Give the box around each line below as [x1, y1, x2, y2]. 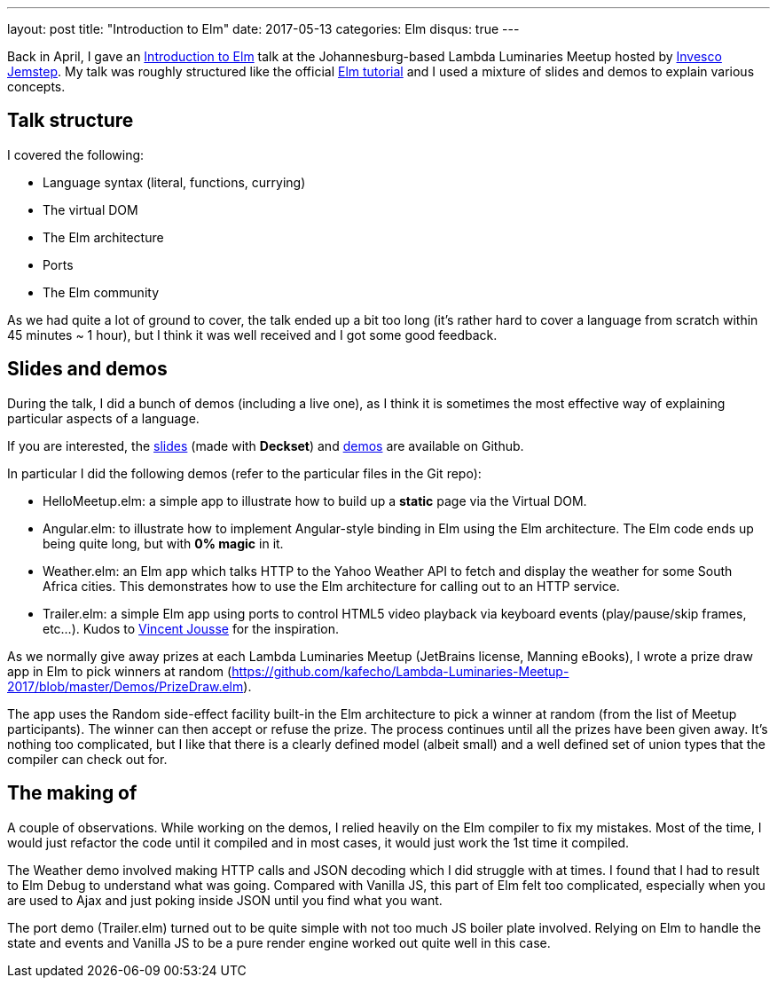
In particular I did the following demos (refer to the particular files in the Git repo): [7, 465, 482, 481]
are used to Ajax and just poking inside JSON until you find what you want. [7, 892, 443, 908]
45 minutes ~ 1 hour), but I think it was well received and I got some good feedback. [7, 327, 498, 343]
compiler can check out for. [7, 751, 168, 767]
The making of [7, 782, 137, 805]
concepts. [7, 79, 66, 94]
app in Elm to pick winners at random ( [7, 663, 232, 679]
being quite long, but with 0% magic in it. [43, 535, 284, 551]
